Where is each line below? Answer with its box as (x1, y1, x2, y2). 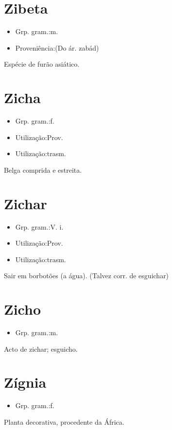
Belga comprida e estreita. (4, 164, 82, 175)
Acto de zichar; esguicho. (4, 343, 78, 354)
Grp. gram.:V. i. (15, 221, 64, 232)
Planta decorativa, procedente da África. (4, 416, 124, 427)
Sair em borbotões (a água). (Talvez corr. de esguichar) (4, 270, 169, 281)
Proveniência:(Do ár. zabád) (15, 42, 99, 53)
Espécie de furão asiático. (4, 59, 80, 69)
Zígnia (4, 372, 47, 392)
